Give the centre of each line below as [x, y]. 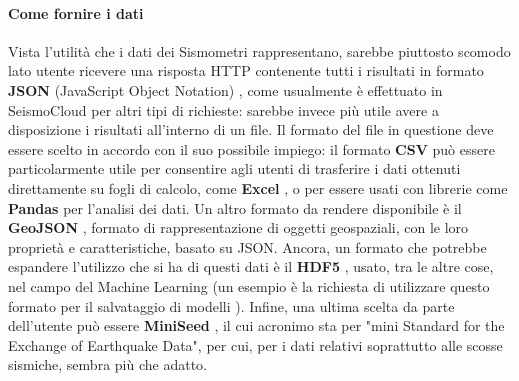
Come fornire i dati [76, 12]
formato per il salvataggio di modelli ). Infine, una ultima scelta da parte [231, 305]
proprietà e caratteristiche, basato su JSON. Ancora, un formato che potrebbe [247, 246]
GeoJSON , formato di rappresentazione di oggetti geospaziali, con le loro [238, 227]
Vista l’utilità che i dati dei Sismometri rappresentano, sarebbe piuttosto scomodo [259, 50]
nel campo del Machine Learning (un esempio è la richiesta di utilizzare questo [249, 285]
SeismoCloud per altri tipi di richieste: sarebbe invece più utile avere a [223, 109]
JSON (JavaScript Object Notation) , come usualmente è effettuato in [225, 89]
